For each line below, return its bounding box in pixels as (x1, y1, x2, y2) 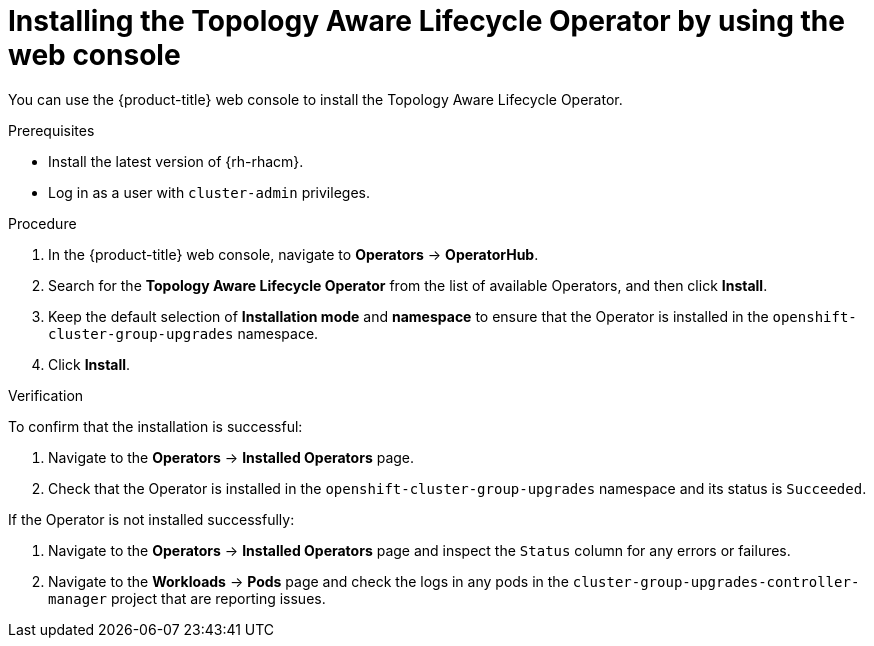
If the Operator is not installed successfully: (8, 510, 295, 528)
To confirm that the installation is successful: (8, 417, 303, 435)
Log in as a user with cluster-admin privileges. (48, 183, 370, 201)
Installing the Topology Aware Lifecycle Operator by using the (8, 4, 845, 38)
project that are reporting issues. (110, 589, 326, 607)
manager (48, 590, 108, 607)
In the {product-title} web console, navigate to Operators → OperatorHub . (48, 245, 539, 263)
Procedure (8, 214, 77, 232)
